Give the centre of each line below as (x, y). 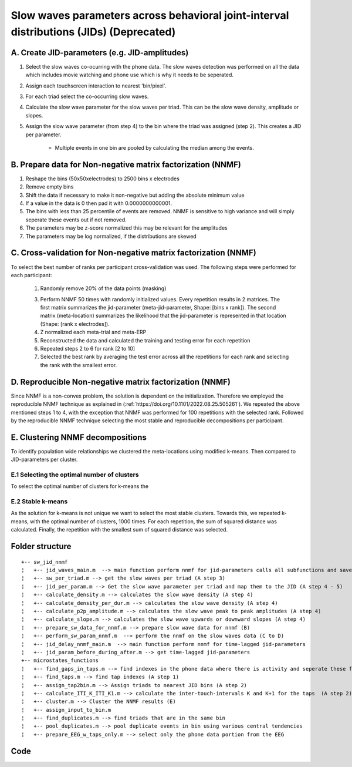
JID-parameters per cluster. (44, 460)
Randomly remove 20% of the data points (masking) (103, 288)
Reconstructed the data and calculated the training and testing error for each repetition (145, 340)
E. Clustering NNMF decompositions (79, 437)
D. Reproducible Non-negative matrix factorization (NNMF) (121, 382)
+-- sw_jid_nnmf (45, 562)
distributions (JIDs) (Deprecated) (93, 32)
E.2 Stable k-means (39, 502)
